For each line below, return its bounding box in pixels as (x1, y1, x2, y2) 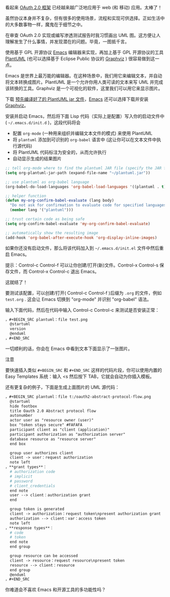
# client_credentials (10, 483, 56, 488)
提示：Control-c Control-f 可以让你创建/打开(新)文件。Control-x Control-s (5, 262, 158, 268)
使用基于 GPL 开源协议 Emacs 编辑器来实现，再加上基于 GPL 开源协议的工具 (5, 50, 164, 55)
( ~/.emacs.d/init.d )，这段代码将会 (5, 119, 81, 125)
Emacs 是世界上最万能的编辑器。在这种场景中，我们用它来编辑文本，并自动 (5, 73, 162, 78)
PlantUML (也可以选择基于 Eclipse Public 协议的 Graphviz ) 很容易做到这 (5, 56, 155, 62)
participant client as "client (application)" (10, 427, 110, 432)
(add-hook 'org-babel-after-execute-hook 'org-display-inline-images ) (5, 235, 157, 240)
